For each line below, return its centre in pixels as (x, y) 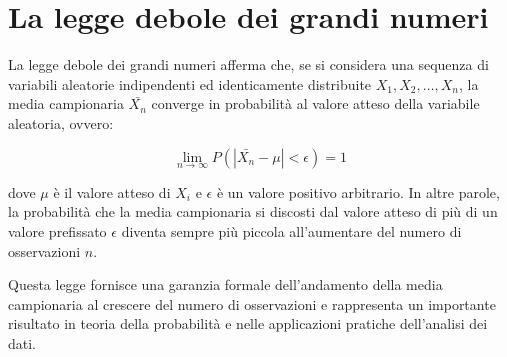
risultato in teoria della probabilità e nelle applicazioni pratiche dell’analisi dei (248, 323)
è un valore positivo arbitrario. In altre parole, (358, 191)
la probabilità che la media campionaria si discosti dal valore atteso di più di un (253, 211)
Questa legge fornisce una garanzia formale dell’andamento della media (225, 284)
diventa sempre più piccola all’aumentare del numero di (291, 230)
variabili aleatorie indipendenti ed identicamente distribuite (190, 83)
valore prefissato (57, 230)
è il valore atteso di (112, 191)
